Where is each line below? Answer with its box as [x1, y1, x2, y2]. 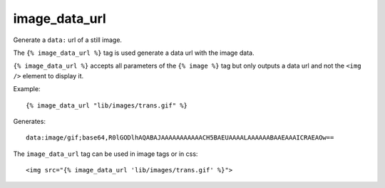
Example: [13, 85, 41, 93]
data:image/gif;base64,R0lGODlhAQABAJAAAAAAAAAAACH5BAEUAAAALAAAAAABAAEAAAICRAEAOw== [26, 134, 334, 142]
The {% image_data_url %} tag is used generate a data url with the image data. [13, 48, 255, 57]
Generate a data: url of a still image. [13, 36, 123, 44]
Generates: [13, 117, 46, 125]
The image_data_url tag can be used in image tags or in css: [13, 150, 198, 158]
